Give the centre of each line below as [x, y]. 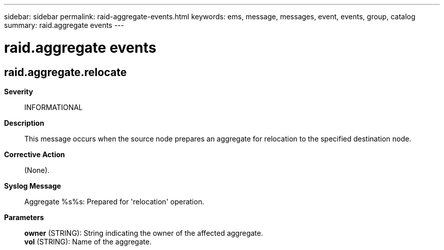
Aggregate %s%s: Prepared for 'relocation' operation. [114, 201]
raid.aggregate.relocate [66, 72]
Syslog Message [33, 186]
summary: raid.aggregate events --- [64, 25]
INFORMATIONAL [54, 107]
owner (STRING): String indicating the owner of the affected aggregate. [144, 233]
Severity [19, 91]
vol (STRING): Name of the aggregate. [88, 241]
